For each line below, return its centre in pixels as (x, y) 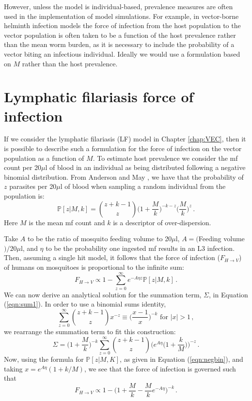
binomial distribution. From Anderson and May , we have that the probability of (124, 177)
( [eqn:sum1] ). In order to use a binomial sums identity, (85, 304)
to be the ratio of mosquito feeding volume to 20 (100, 239)
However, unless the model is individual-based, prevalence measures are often (118, 6)
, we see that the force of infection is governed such (160, 368)
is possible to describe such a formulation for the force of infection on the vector (123, 148)
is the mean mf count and (67, 222)
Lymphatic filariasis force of (99, 97)
